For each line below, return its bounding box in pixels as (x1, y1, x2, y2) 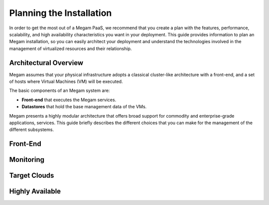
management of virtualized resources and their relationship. (9, 45, 132, 52)
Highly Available (9, 187, 61, 196)
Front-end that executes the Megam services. (21, 97, 117, 103)
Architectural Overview (9, 59, 84, 67)
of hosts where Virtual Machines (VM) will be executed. (9, 78, 123, 84)
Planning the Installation (9, 7, 112, 18)
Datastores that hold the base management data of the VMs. (21, 104, 147, 110)
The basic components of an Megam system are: (9, 87, 110, 94)
